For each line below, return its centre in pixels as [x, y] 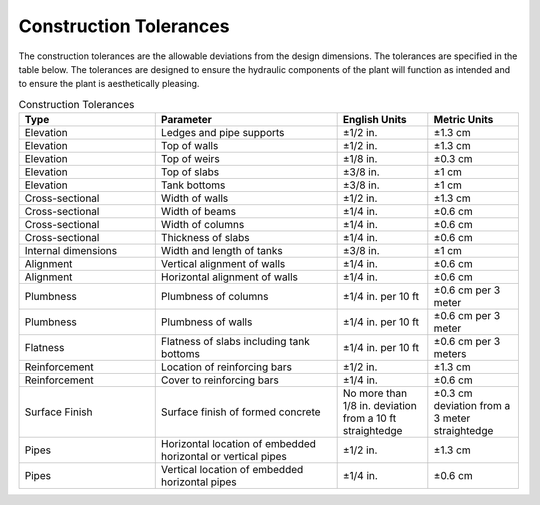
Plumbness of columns [214, 297]
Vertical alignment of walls [223, 264]
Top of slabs [190, 172]
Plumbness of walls [206, 322]
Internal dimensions [71, 251]
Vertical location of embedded [232, 470]
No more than [375, 393]
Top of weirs [190, 159]
